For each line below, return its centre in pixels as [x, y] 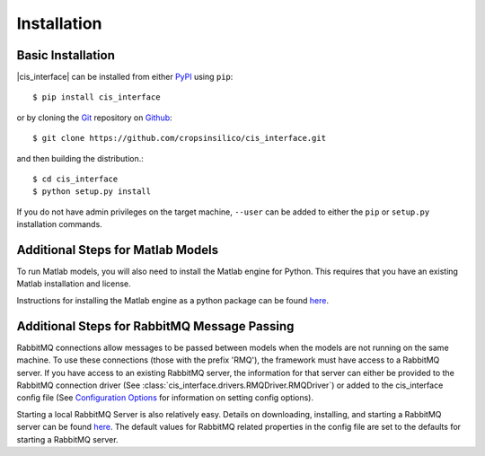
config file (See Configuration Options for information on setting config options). [165, 398]
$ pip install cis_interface [97, 97]
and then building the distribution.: [80, 158]
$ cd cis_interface [75, 179]
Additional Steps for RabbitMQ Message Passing [155, 326]
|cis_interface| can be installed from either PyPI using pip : [125, 77]
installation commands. [59, 224]
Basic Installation [66, 55]
